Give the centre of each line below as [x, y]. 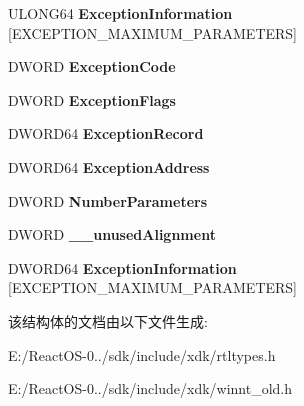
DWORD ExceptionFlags [92, 99]
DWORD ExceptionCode [92, 66]
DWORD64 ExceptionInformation [122, 267]
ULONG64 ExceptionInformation [120, 13]
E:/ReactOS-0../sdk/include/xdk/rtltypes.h [142, 354]
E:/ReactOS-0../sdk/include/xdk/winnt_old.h [150, 388]
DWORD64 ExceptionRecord [106, 133]
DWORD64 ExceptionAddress [109, 166]
